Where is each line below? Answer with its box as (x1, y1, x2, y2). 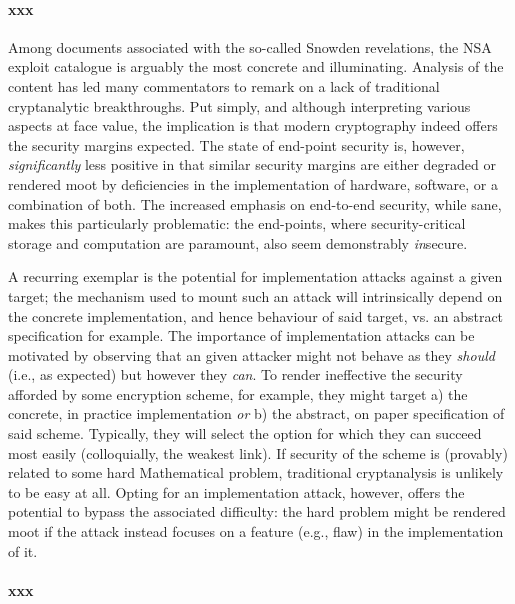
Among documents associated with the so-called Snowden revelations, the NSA (8, 36, 492, 57)
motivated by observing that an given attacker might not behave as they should (8, 344, 495, 365)
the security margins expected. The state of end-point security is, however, (8, 134, 465, 155)
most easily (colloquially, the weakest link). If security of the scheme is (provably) (8, 442, 508, 463)
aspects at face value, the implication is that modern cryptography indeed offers (8, 115, 498, 136)
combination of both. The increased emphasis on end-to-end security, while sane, (8, 193, 502, 214)
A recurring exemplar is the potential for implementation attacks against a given (8, 266, 503, 287)
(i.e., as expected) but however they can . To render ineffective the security (8, 364, 463, 385)
